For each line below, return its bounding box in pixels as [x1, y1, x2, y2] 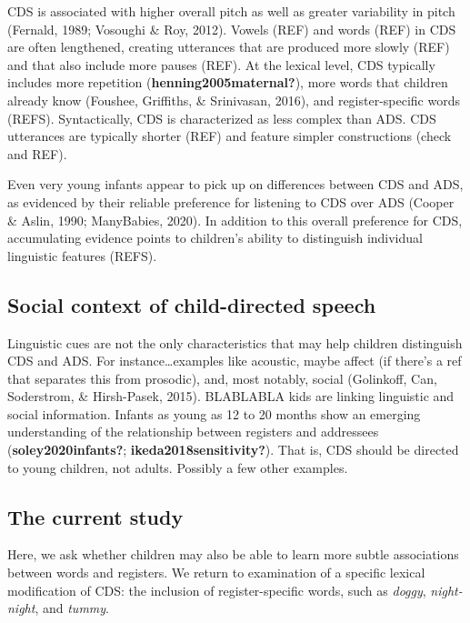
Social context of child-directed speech [7, 290, 376, 318]
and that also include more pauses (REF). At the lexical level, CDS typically [7, 55, 435, 74]
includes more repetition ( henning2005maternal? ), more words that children [7, 73, 448, 92]
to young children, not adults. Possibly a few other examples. [7, 457, 348, 477]
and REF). [7, 144, 67, 163]
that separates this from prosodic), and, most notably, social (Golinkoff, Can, [7, 368, 437, 387]
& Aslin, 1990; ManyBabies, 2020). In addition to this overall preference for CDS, [7, 210, 463, 229]
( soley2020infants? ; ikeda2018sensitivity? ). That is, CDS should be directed [7, 440, 459, 459]
